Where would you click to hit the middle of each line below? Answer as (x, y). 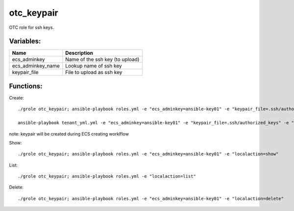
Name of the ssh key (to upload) (102, 60)
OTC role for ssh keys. (31, 27)
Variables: (25, 41)
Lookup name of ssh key (94, 66)
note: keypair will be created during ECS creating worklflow (69, 134)
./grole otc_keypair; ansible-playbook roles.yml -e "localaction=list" (107, 176)
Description (79, 53)
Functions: (26, 86)
